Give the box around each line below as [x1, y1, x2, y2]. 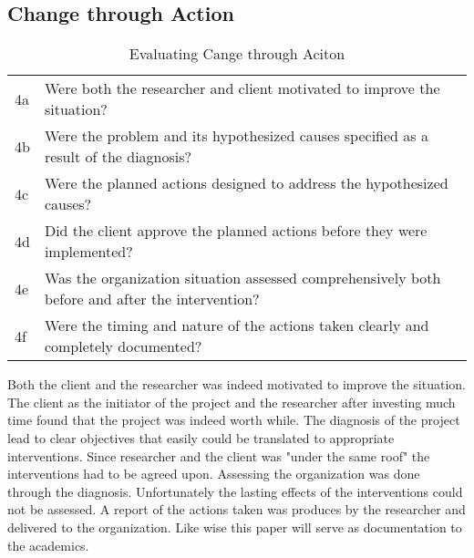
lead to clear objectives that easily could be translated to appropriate [7, 428, 395, 447]
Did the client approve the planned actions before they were [44, 220, 428, 242]
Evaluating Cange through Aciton [129, 43, 345, 65]
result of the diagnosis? [44, 146, 192, 168]
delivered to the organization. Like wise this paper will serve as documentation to [7, 517, 462, 536]
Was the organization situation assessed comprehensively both [44, 267, 441, 289]
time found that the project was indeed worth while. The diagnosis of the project [7, 410, 460, 429]
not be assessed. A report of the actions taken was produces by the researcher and [7, 500, 466, 519]
